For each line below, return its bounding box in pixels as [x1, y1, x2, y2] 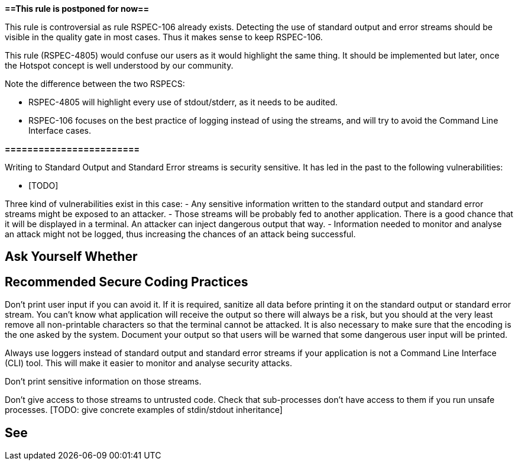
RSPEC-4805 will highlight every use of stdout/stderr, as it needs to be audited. [28, 97, 338, 107]
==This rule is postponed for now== [5, 4, 150, 14]
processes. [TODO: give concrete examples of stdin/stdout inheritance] [5, 405, 283, 415]
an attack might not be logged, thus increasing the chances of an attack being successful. [5, 229, 356, 239]
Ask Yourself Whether [5, 249, 138, 264]
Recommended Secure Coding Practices [5, 274, 248, 289]
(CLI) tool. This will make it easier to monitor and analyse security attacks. [5, 358, 292, 369]
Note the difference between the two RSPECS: [5, 79, 185, 89]
